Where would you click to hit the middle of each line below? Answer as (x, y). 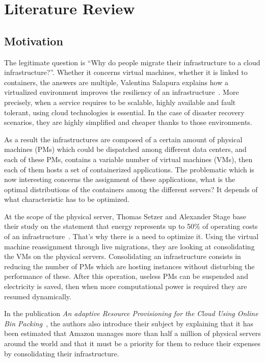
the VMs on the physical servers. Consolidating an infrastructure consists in (123, 256)
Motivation (34, 41)
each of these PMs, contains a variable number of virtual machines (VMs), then (128, 159)
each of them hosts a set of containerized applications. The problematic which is (129, 169)
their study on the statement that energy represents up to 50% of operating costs (131, 226)
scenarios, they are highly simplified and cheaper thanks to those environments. (128, 122)
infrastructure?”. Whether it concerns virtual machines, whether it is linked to (126, 72)
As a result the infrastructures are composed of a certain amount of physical (123, 139)
